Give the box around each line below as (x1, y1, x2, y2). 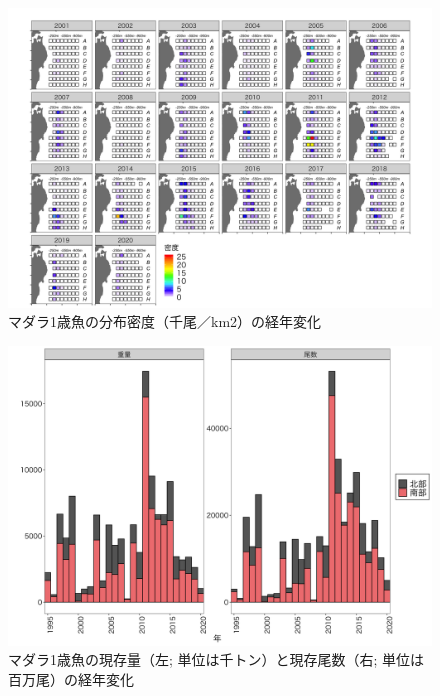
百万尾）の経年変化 (8, 668, 134, 689)
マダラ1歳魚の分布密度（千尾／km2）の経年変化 (8, 311, 322, 332)
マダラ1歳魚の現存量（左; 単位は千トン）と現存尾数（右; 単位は (8, 649, 425, 670)
